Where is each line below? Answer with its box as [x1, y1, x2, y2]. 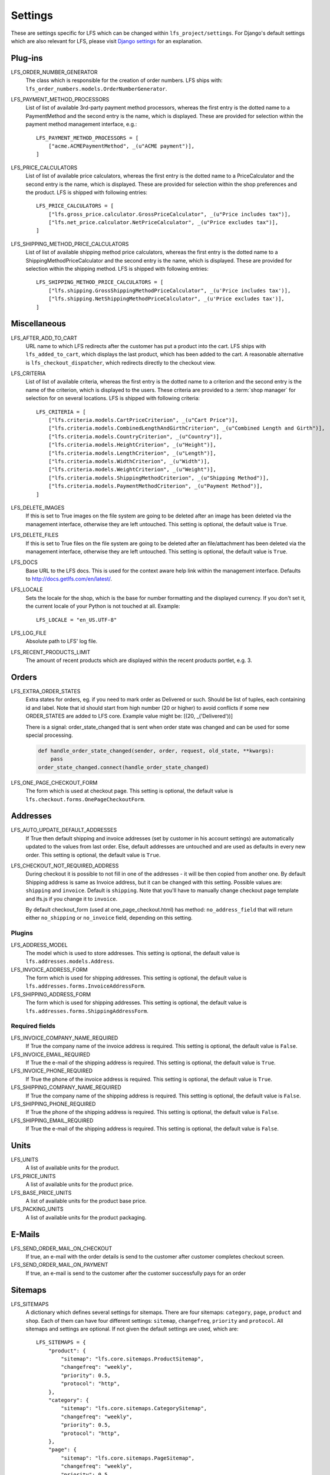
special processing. [25, 732, 73, 739]
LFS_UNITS [11, 1156, 38, 1163]
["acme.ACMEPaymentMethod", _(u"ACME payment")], [48, 142, 194, 149]
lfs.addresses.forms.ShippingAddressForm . [25, 1007, 148, 1014]
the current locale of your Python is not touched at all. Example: [25, 602, 180, 610]
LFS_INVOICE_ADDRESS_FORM [11, 966, 88, 973]
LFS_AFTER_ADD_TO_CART [11, 334, 78, 342]
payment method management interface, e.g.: [25, 121, 137, 128]
